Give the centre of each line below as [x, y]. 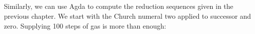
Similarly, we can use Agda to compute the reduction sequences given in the [119, 6]
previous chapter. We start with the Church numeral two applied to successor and [127, 16]
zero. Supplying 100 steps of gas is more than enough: [85, 25]
